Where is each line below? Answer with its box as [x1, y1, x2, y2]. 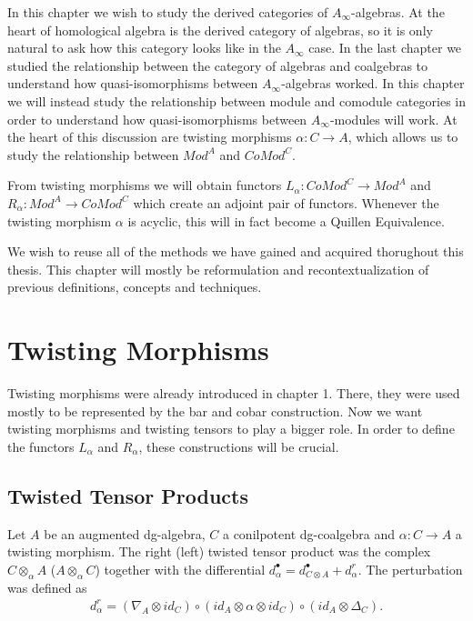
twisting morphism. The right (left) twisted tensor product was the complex [7, 542, 431, 561]
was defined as [7, 577, 87, 596]
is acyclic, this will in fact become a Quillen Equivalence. [127, 211, 445, 230]
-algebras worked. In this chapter [281, 74, 465, 93]
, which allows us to [347, 127, 458, 146]
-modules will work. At [329, 109, 458, 128]
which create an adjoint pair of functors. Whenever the [133, 193, 439, 212]
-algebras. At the [351, 3, 445, 21]
